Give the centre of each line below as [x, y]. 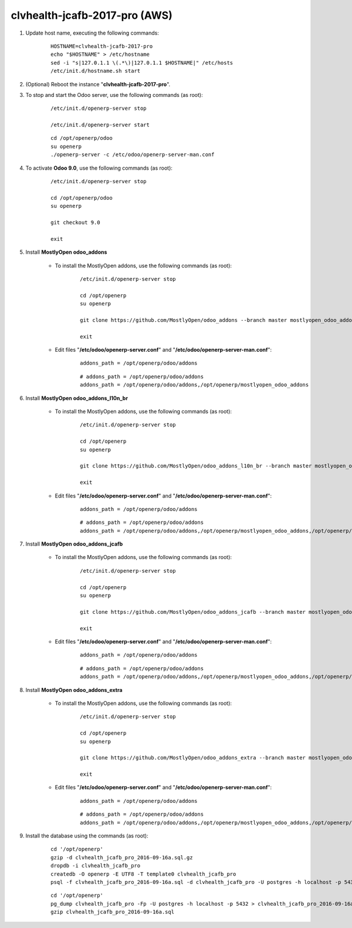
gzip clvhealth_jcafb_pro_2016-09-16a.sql [113, 912]
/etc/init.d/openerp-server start [100, 125]
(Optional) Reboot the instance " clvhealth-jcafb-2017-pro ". [98, 84]
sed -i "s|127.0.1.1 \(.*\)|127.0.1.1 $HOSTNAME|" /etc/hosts [142, 63]
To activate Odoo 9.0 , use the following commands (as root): [99, 168]
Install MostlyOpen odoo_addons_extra [74, 690]
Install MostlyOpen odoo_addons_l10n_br [77, 398]
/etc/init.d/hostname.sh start [96, 71]
